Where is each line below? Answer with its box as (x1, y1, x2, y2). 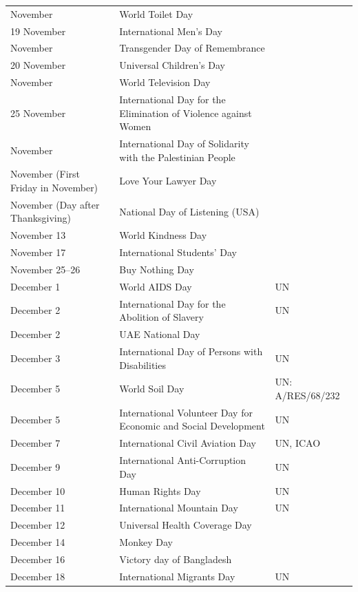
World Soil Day (119, 381, 185, 396)
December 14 (10, 535, 65, 549)
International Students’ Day (119, 245, 237, 260)
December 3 (10, 350, 61, 365)
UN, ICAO (275, 436, 321, 450)
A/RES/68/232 (275, 388, 340, 402)
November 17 (10, 245, 66, 260)
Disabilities (119, 357, 166, 372)
